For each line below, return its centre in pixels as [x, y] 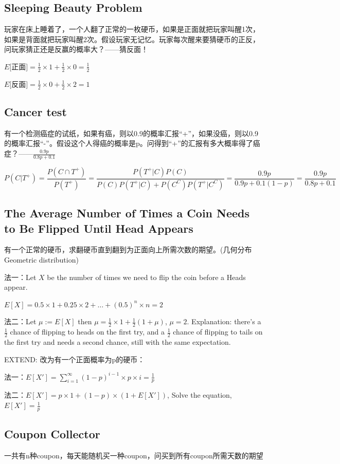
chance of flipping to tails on [218, 332]
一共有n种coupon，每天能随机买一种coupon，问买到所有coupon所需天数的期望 [134, 456]
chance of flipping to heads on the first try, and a [87, 332]
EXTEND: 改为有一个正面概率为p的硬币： [75, 359]
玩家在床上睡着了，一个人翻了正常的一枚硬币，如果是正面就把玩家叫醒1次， [132, 29]
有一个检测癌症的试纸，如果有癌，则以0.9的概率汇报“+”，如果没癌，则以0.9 [131, 133]
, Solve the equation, [200, 395]
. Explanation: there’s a [224, 321]
